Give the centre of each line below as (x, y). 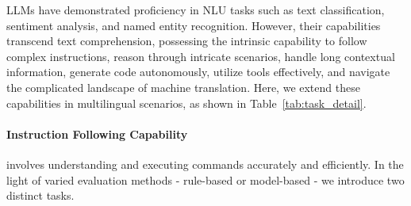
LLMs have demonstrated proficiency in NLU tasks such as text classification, (196, 10)
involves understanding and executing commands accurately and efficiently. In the (205, 164)
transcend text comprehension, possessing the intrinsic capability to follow (187, 41)
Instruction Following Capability (97, 134)
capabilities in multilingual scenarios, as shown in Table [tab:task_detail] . (186, 103)
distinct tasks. (40, 195)
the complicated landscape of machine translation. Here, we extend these (183, 87)
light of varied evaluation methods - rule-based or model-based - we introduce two (205, 179)
